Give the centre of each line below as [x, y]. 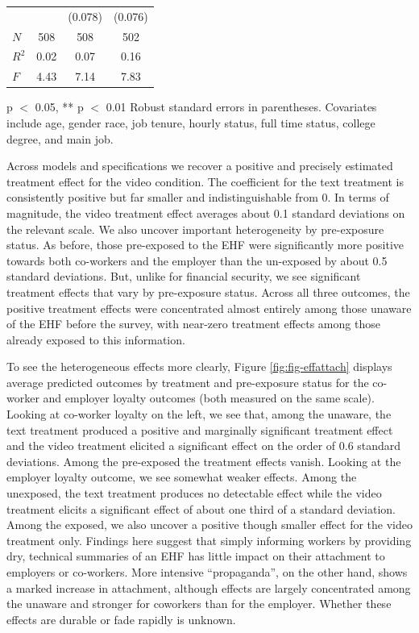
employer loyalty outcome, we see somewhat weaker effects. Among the [182, 477]
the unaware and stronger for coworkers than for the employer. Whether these [199, 604]
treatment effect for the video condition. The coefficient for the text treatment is [205, 181]
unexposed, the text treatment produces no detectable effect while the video [194, 493]
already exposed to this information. [96, 339]
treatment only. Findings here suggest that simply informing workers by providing [209, 540]
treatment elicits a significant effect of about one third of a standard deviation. [201, 508]
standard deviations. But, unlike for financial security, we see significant [184, 276]
